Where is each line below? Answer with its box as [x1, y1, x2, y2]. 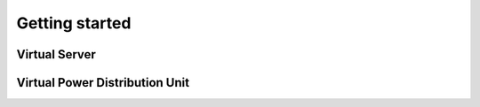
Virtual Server [16, 47, 97, 62]
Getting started [16, 13, 132, 33]
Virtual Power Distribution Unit [16, 75, 190, 90]
